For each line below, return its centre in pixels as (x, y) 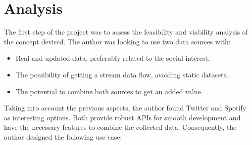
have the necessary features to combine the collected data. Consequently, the (120, 127)
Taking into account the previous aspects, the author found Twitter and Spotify (125, 108)
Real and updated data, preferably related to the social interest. (113, 58)
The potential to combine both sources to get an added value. (109, 91)
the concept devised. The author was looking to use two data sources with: (117, 41)
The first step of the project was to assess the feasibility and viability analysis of (126, 32)
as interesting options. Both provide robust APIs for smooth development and (122, 117)
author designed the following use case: (63, 136)
